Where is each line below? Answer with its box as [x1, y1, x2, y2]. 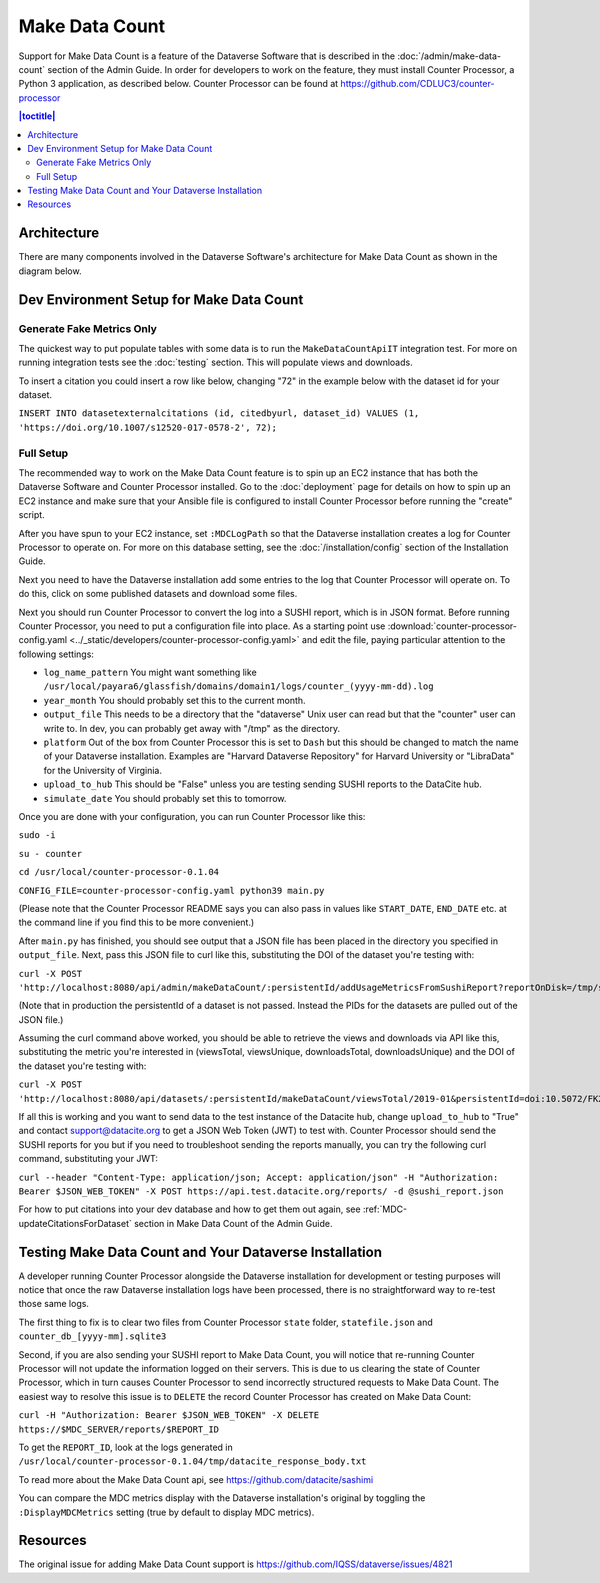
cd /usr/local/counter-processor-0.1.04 [18, 866, 220, 878]
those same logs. [18, 1298, 90, 1310]
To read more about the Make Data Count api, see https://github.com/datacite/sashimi [18, 1473, 374, 1485]
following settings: [18, 648, 95, 660]
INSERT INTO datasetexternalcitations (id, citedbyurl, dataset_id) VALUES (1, [18, 408, 420, 419]
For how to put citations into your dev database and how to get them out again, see [18, 1203, 361, 1215]
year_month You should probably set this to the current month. [43, 694, 306, 706]
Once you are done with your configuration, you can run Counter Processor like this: [18, 810, 366, 822]
